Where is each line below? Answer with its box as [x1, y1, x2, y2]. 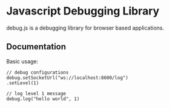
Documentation [6, 42, 67, 52]
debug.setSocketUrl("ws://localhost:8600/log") [6, 74, 129, 81]
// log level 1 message [6, 91, 67, 97]
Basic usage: [6, 57, 39, 65]
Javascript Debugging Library [6, 4, 160, 18]
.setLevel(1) [6, 80, 39, 86]
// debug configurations [6, 69, 69, 75]
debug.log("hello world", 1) [6, 95, 80, 102]
